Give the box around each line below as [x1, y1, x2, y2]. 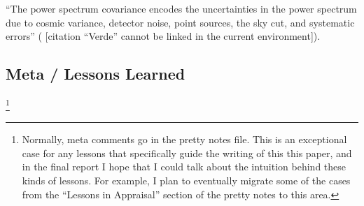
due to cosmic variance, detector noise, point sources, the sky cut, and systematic [6, 15, 355, 29]
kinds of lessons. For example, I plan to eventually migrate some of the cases [22, 173, 351, 188]
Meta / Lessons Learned [6, 63, 185, 84]
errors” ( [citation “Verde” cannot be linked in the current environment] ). [6, 29, 321, 43]
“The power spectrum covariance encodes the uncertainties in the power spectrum [6, 1, 357, 15]
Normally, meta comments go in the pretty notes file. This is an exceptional [22, 132, 347, 147]
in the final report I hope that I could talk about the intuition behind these [22, 159, 346, 174]
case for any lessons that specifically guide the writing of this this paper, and [22, 145, 352, 160]
